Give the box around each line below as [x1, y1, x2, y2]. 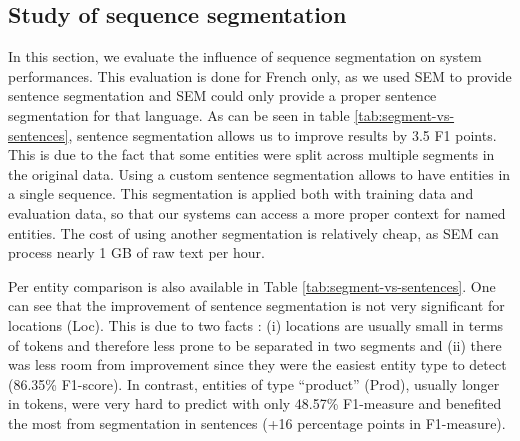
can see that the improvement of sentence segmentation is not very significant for [8, 295, 505, 316]
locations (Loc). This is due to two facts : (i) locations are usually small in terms [8, 314, 504, 335]
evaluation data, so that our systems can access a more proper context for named [8, 202, 506, 223]
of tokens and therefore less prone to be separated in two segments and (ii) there [8, 334, 502, 355]
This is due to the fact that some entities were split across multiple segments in [8, 144, 495, 165]
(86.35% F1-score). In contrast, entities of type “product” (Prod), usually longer [8, 373, 500, 394]
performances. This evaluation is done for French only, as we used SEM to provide [8, 65, 512, 86]
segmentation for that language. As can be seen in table [8, 104, 350, 125]
